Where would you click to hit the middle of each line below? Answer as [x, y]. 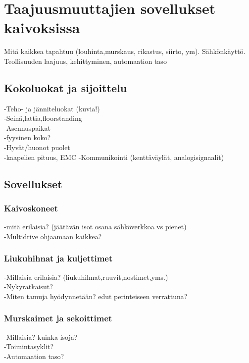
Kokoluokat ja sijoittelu [66, 87]
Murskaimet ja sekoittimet [58, 318]
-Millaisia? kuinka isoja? [41, 337]
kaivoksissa [42, 27]
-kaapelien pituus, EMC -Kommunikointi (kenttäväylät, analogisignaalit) [114, 157]
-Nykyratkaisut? [28, 286]
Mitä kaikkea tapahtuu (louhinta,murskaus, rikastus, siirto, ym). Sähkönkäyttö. [125, 51]
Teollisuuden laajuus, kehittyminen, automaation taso [85, 61]
